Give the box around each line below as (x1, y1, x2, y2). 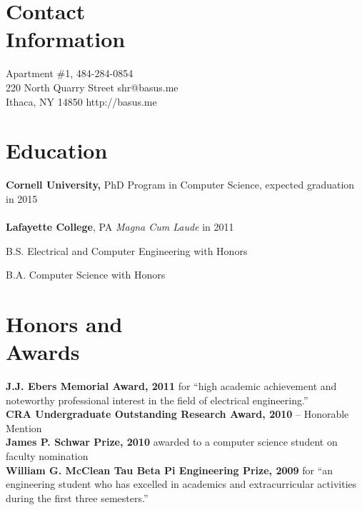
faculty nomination (6, 449, 89, 464)
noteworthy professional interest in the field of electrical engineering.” (6, 392, 308, 407)
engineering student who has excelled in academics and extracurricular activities (6, 476, 357, 491)
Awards (6, 337, 80, 366)
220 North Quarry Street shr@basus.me (6, 79, 179, 94)
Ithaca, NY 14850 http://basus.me (6, 94, 157, 109)
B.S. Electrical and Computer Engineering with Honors (6, 243, 248, 258)
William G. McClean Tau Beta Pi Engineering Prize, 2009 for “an (6, 462, 333, 477)
